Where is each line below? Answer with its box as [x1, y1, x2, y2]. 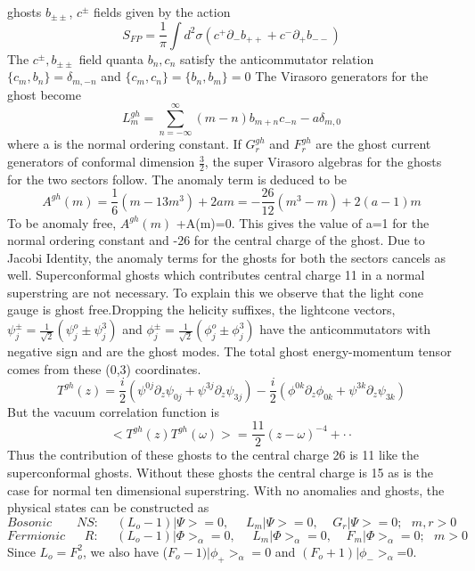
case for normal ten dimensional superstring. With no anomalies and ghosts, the [7, 480, 445, 499]
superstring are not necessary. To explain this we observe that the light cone [7, 282, 423, 301]
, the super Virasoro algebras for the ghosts [204, 152, 442, 171]
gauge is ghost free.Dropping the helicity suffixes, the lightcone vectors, [7, 300, 396, 319]
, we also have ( [83, 542, 168, 560]
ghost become [7, 85, 81, 103]
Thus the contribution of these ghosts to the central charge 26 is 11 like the [7, 445, 420, 464]
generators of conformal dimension [7, 152, 195, 171]
